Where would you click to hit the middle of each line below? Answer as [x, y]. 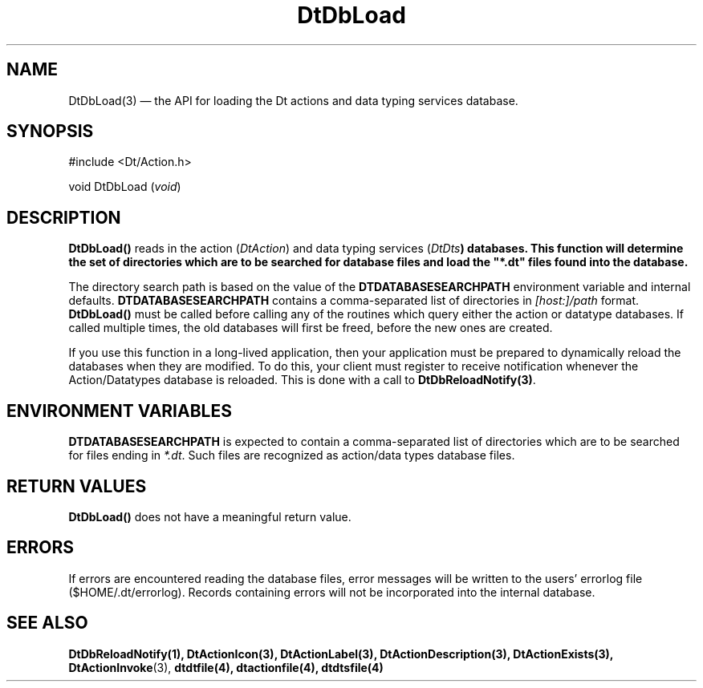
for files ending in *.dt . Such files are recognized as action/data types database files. [292, 455]
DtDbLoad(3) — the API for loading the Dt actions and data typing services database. [293, 100]
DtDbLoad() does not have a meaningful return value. [210, 516]
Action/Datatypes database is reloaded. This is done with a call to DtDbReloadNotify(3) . [302, 380]
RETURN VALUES [77, 486]
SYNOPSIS [50, 132]
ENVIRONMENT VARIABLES [119, 411]
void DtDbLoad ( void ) [125, 187]
